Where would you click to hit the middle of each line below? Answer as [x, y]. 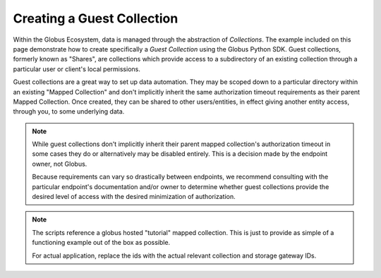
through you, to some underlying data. [69, 111]
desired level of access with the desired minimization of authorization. [134, 197]
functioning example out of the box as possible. [101, 243]
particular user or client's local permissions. [77, 69]
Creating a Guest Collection [96, 18]
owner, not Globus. [60, 164]
